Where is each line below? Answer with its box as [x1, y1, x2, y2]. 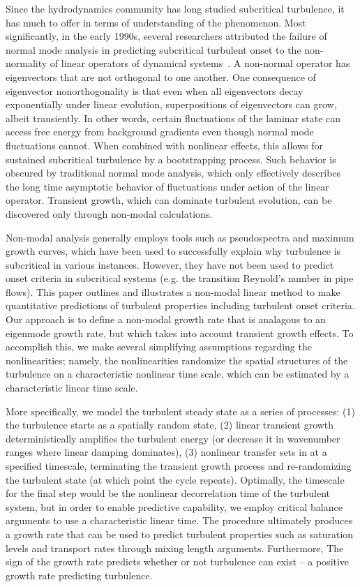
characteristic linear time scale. [6, 380, 138, 395]
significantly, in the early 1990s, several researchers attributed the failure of [6, 29, 327, 43]
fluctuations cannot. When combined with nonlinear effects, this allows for [6, 138, 324, 152]
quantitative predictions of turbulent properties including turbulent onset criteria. [6, 298, 355, 313]
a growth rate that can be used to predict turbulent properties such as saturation [6, 526, 354, 541]
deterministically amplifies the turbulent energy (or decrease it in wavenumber [6, 431, 340, 445]
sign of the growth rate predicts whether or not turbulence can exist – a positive [6, 554, 350, 569]
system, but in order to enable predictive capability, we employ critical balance [6, 499, 343, 514]
